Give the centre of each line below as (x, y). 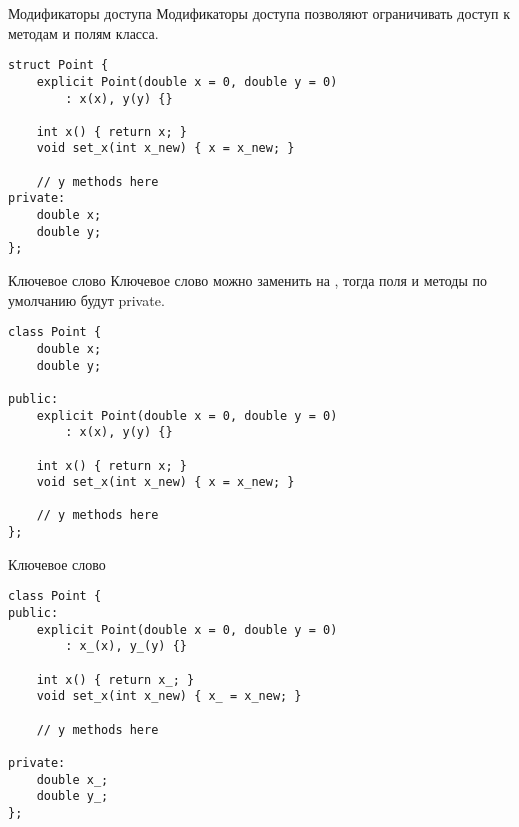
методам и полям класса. (83, 32)
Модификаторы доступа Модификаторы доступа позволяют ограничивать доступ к (259, 13)
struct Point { (58, 65)
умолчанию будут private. (86, 299)
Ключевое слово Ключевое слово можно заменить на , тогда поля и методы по (247, 280)
